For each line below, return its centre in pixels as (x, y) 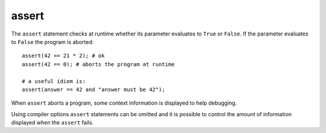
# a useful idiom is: (54, 81)
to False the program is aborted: (53, 42)
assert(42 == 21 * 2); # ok (63, 56)
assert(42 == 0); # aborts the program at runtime (98, 64)
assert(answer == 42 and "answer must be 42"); (94, 89)
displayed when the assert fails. (52, 123)
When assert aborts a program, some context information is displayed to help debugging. (124, 103)
